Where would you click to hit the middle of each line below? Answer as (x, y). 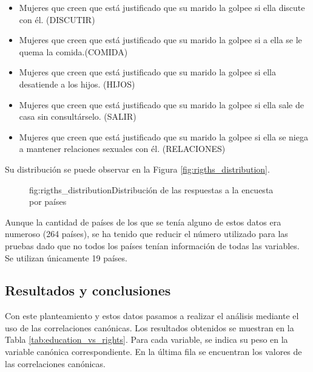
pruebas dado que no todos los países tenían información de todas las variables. (152, 245)
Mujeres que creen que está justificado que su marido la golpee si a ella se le (160, 40)
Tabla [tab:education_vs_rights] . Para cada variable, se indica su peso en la (146, 339)
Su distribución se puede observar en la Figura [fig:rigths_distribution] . (137, 169)
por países (48, 201)
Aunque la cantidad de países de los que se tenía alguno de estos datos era (143, 222)
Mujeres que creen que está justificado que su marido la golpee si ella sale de (161, 104)
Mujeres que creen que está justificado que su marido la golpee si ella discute (162, 7)
